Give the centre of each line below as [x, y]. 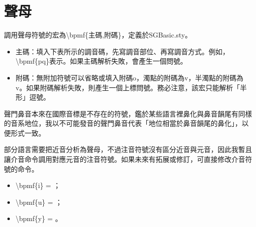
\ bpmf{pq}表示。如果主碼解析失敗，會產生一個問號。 [101, 61]
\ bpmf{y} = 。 [39, 218]
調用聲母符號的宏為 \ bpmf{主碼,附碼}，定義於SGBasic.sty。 [98, 35]
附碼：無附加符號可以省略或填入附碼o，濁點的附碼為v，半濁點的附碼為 [129, 77]
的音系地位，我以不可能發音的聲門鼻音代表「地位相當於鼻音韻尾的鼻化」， [123, 123]
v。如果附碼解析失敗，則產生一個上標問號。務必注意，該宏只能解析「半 [131, 87]
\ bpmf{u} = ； [39, 202]
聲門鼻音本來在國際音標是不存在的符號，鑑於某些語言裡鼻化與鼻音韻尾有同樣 [128, 113]
